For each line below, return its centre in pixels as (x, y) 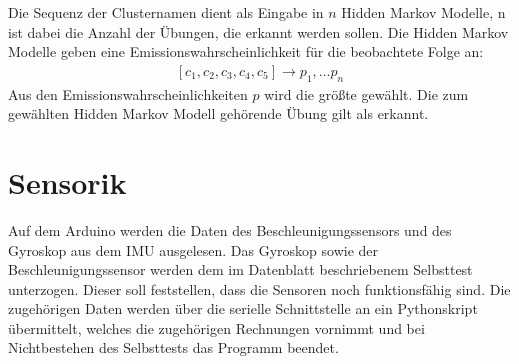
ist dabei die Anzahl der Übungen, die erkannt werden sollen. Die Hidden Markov (258, 31)
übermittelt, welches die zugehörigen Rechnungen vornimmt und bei (216, 327)
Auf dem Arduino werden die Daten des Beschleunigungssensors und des (230, 229)
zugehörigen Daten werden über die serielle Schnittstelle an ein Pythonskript (243, 308)
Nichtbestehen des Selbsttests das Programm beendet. (173, 347)
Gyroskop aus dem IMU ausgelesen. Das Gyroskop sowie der (193, 249)
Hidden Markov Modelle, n (423, 12)
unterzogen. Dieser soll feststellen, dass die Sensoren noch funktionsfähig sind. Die (259, 288)
